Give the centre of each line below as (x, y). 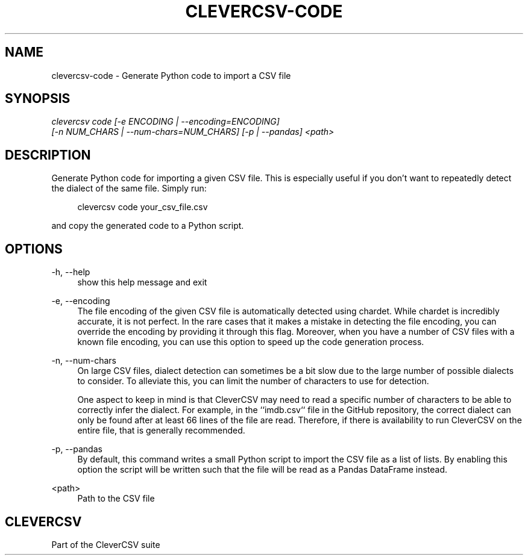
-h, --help (71, 272)
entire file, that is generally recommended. (161, 431)
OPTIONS (34, 249)
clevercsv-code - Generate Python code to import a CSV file (171, 75)
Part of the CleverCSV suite (106, 544)
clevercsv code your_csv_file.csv (143, 207)
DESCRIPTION (48, 155)
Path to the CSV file (116, 499)
